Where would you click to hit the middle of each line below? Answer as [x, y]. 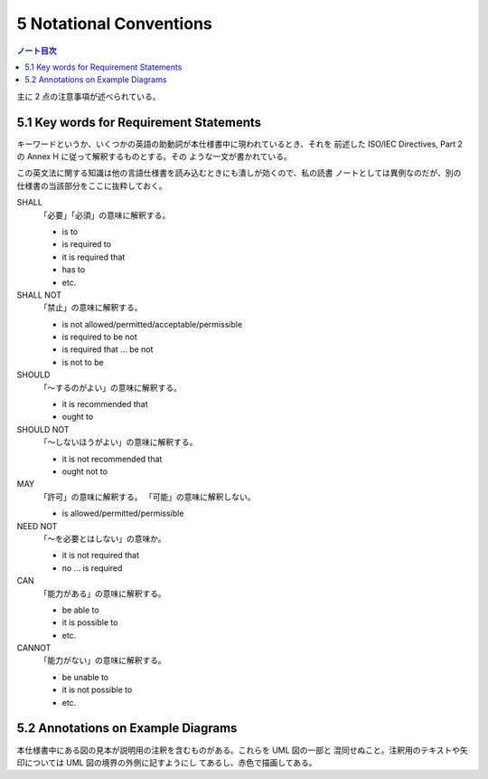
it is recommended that [105, 404]
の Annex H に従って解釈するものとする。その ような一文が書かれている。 [155, 157]
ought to [78, 417]
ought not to [85, 471]
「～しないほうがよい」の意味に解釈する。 [118, 442]
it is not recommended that [112, 459]
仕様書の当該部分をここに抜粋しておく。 [92, 185]
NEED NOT [37, 526]
